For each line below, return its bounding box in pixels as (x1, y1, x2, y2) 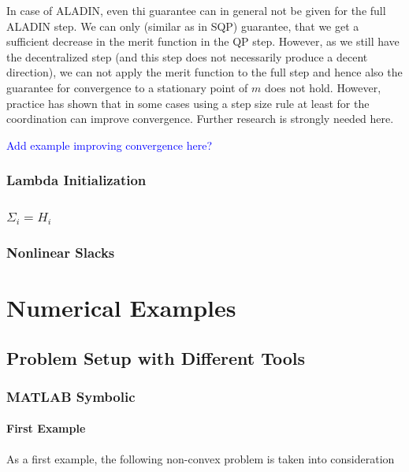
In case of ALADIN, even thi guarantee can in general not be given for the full (6, 2, 386, 18)
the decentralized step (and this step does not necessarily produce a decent (6, 48, 368, 65)
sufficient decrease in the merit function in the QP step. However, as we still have (6, 33, 400, 50)
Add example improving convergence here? (6, 136, 213, 153)
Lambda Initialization (6, 170, 147, 190)
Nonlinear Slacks (6, 242, 115, 262)
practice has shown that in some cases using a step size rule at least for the (6, 95, 370, 111)
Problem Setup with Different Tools (6, 345, 306, 370)
